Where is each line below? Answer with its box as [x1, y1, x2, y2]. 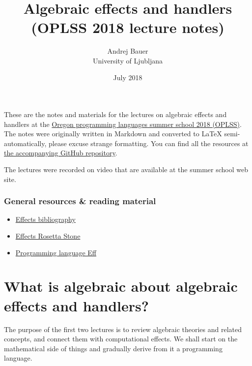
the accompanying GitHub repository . [4, 148, 117, 158]
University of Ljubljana [93, 55, 163, 65]
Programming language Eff [15, 247, 97, 257]
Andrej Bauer [107, 46, 148, 56]
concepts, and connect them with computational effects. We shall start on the [4, 334, 238, 344]
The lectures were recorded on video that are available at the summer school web [4, 164, 248, 175]
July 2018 [113, 72, 142, 82]
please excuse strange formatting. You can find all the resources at [49, 138, 249, 148]
